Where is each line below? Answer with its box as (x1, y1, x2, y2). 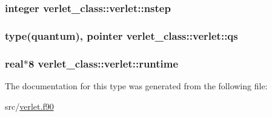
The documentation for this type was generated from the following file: (5, 79, 268, 92)
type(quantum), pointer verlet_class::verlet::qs (5, 28, 238, 43)
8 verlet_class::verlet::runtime (28, 55, 179, 71)
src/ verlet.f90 (5, 100, 54, 112)
